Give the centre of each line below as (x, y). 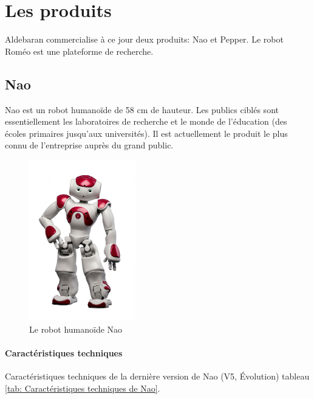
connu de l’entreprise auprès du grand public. (89, 145)
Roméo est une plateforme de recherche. (79, 51)
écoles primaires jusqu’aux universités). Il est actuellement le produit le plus (146, 133)
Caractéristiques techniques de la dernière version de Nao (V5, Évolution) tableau (157, 376)
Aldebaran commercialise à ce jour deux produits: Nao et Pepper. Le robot (144, 39)
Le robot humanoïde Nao (76, 329)
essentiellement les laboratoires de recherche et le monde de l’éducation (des (146, 121)
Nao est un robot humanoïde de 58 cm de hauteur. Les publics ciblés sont (142, 109)
